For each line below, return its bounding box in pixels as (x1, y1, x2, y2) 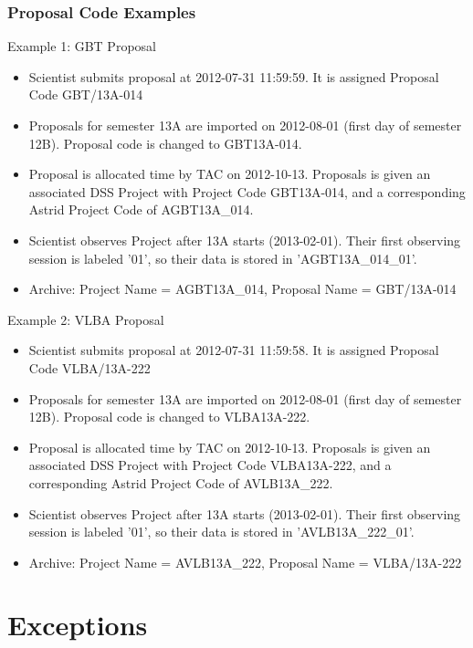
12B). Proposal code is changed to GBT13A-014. (28, 133, 302, 152)
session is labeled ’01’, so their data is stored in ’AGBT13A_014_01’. (28, 248, 417, 267)
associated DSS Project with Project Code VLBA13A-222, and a (28, 455, 392, 475)
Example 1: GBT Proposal (7, 37, 156, 56)
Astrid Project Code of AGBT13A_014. (28, 200, 254, 219)
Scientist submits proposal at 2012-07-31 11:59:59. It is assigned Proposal (28, 67, 439, 86)
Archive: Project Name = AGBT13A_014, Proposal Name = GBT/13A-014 (28, 279, 457, 298)
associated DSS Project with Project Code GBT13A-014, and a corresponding (28, 182, 466, 201)
